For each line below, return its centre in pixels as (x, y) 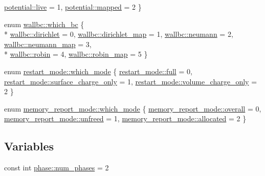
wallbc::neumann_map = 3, (48, 44)
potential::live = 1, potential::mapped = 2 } (73, 7)
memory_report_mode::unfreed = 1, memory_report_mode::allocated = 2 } (125, 118)
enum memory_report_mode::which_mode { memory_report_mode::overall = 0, (133, 108)
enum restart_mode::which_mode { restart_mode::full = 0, (98, 71)
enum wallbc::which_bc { (44, 24)
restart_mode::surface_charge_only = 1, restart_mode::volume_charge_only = (131, 81)
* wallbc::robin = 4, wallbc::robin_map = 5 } (76, 54)
